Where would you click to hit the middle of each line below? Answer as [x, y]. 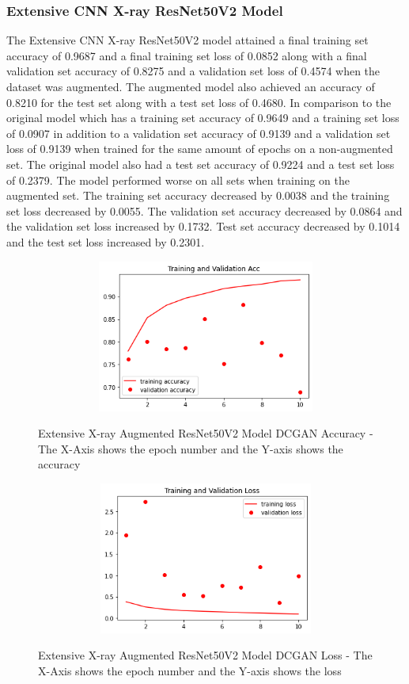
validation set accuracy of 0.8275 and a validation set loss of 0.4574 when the [193, 71]
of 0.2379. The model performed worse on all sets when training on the [178, 180]
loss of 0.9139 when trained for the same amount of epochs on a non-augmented [200, 149]
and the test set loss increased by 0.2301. [106, 241]
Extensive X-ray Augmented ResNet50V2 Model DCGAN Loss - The [205, 655]
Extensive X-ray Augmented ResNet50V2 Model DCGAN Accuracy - [206, 433]
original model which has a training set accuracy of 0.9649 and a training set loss [203, 118]
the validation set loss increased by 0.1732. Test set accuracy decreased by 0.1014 [203, 226]
